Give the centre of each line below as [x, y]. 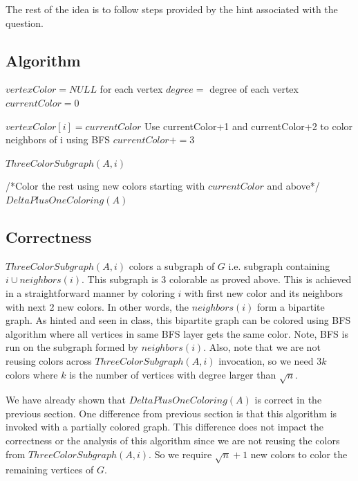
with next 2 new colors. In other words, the [97, 306]
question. [25, 22]
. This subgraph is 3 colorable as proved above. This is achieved [216, 279]
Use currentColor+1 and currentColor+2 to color [249, 126]
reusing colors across [49, 360]
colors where [32, 374]
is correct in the [288, 400]
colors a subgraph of [172, 265]
